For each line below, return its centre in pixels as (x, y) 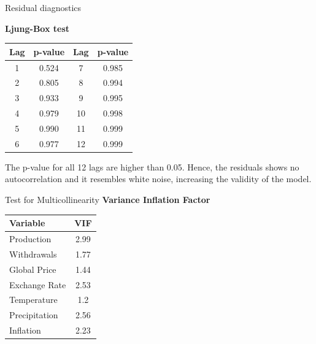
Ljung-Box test (37, 28)
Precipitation (34, 315)
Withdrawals (33, 254)
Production (30, 238)
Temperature (33, 300)
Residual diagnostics (43, 7)
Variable (27, 223)
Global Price (33, 269)
